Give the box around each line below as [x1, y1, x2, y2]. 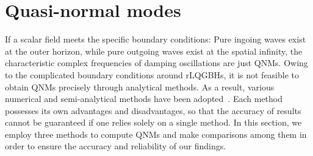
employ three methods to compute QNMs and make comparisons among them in [5, 127, 307, 140]
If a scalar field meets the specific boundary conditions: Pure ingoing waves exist [5, 33, 306, 46]
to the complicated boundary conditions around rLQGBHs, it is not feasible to [5, 68, 300, 81]
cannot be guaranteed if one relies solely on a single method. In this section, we [5, 116, 302, 129]
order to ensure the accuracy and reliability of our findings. [5, 140, 226, 152]
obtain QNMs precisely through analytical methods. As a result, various [5, 80, 275, 93]
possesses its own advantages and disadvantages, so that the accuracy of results [5, 104, 301, 117]
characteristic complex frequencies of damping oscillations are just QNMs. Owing [5, 56, 308, 69]
